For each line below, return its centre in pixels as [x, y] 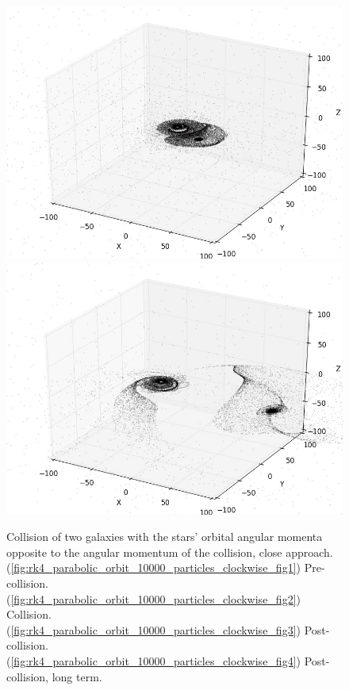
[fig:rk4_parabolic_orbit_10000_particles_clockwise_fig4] [153, 660]
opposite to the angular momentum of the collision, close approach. [170, 552]
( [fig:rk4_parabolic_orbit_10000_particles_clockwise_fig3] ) [153, 629]
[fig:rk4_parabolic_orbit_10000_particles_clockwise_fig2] [153, 598]
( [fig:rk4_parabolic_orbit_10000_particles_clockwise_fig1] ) [153, 567]
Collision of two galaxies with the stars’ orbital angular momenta [165, 537]
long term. [77, 676]
